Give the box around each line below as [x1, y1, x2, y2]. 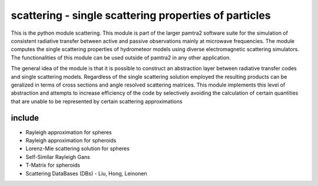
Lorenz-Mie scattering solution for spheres [25, 145, 130, 152]
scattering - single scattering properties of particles [11, 9, 271, 22]
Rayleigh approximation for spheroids [25, 137, 117, 144]
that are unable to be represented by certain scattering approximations [11, 98, 183, 105]
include [11, 113, 39, 123]
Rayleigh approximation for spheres [25, 128, 112, 135]
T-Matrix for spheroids [25, 162, 81, 169]
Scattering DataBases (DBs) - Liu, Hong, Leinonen [25, 170, 147, 177]
